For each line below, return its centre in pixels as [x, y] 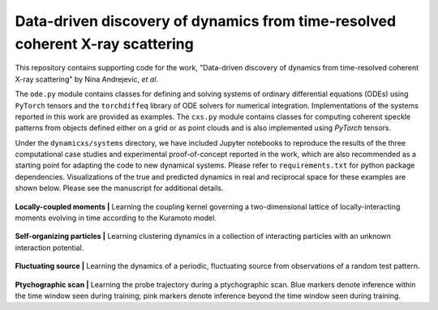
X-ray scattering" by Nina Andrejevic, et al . [86, 79]
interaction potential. [49, 248]
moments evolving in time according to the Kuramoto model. [116, 218]
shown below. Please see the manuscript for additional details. [119, 188]
